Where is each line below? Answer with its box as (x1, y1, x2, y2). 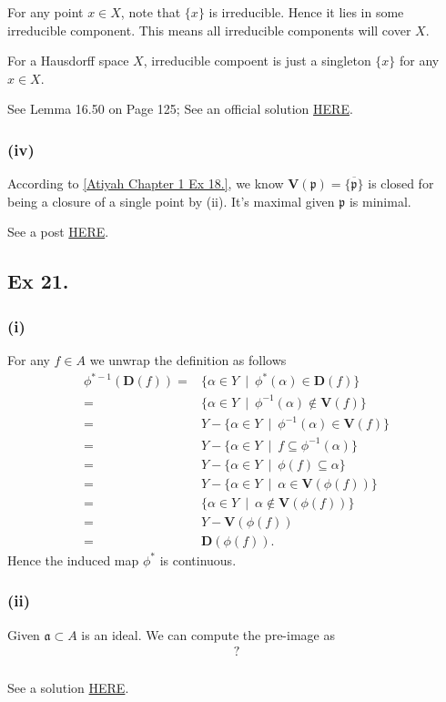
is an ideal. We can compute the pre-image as (81, 625, 335, 644)
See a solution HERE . (7, 678, 129, 697)
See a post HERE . (7, 222, 109, 241)
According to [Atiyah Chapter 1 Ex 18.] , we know (7, 174, 284, 193)
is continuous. (159, 550, 237, 569)
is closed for (368, 174, 434, 193)
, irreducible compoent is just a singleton (143, 51, 371, 70)
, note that (120, 3, 181, 21)
